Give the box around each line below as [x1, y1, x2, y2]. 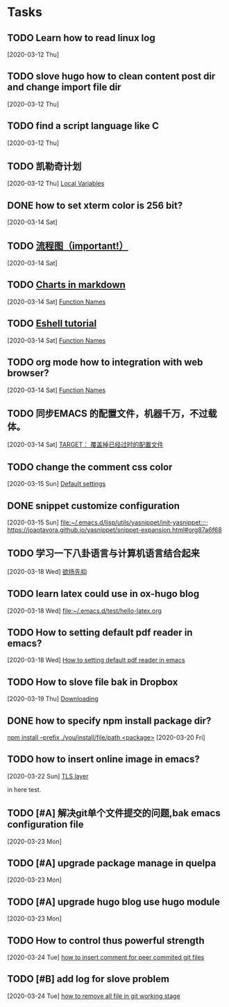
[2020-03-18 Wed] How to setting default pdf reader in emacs [7, 656, 185, 664]
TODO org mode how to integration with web [7, 357, 203, 368]
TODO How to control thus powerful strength [7, 935, 205, 946]
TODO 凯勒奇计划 [7, 161, 82, 173]
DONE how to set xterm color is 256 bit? [7, 199, 183, 211]
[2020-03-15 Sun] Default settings [7, 480, 106, 488]
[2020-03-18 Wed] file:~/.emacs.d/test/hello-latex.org [7, 607, 162, 615]
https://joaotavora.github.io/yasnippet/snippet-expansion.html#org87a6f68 [7, 525, 222, 533]
